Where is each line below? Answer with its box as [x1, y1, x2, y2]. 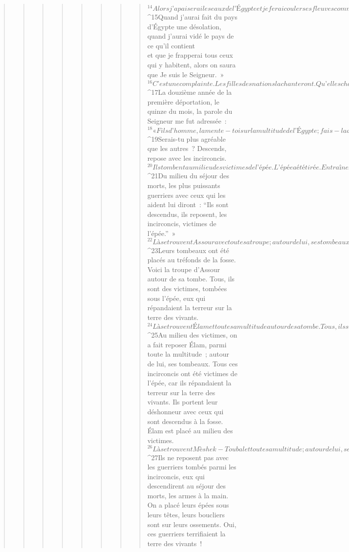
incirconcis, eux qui [147, 471, 205, 481]
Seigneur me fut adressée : [147, 115, 227, 126]
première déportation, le [147, 96, 219, 106]
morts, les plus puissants [147, 180, 220, 190]
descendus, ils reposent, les [147, 209, 227, 219]
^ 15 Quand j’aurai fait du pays [147, 12, 237, 21]
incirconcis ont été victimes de [147, 368, 237, 378]
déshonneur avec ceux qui [147, 406, 224, 417]
